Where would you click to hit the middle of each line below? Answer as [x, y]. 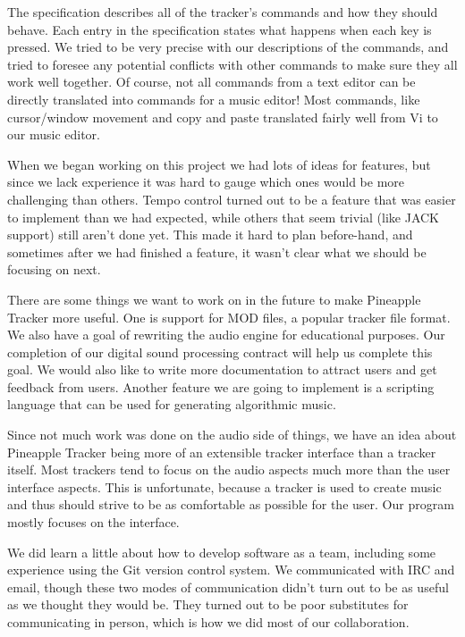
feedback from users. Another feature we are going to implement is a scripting [221, 386]
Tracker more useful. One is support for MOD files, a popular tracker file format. [229, 317]
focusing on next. [54, 269]
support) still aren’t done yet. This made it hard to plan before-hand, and [210, 235]
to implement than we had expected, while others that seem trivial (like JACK [223, 217]
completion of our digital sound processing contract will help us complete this [220, 352]
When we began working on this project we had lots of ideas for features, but [219, 164]
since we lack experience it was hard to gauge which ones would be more [206, 182]
